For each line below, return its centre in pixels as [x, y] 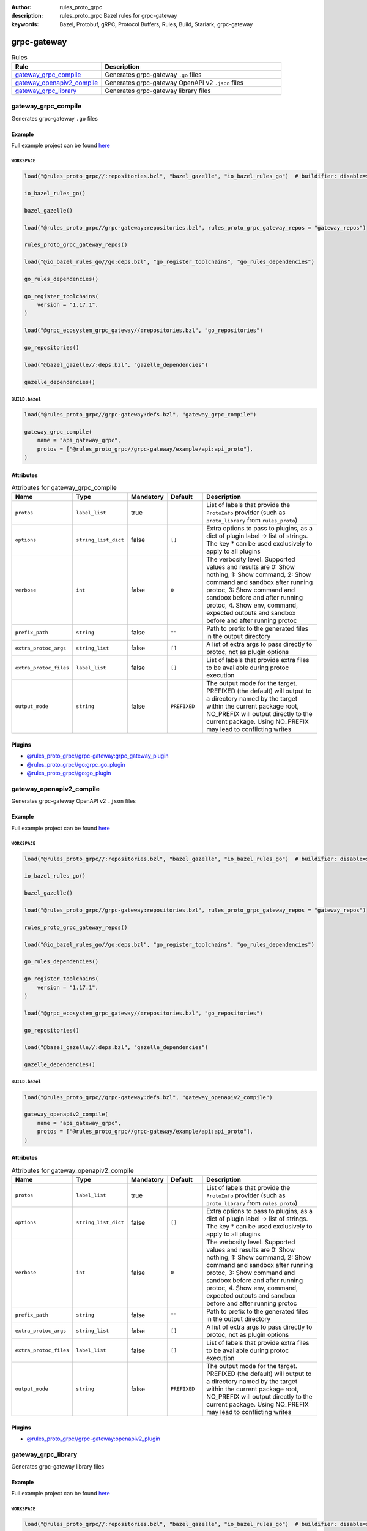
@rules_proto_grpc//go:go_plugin [69, 773]
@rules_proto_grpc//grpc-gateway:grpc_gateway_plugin [98, 756]
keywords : [25, 24]
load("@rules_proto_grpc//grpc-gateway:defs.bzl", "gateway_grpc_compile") [140, 415]
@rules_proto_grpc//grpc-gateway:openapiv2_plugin [93, 1439]
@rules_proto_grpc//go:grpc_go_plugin [76, 764]
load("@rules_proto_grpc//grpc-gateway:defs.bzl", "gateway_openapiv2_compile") [148, 1097]
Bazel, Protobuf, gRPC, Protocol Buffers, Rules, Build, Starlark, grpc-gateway [156, 24]
